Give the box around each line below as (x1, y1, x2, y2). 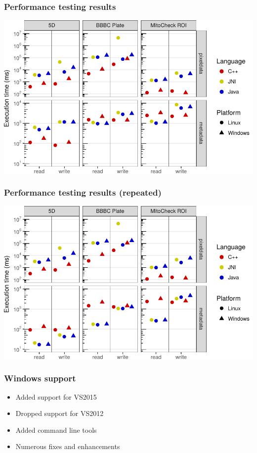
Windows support (4, 372, 76, 384)
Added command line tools (15, 424, 97, 435)
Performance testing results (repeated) (4, 186, 162, 199)
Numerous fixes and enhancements (15, 441, 120, 452)
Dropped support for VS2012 (15, 408, 104, 418)
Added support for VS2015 (15, 391, 97, 402)
